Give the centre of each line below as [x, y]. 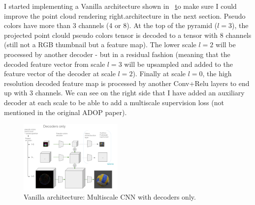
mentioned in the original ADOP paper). [65, 112]
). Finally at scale [159, 73]
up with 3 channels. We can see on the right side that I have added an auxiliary [124, 93]
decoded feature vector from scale [55, 64]
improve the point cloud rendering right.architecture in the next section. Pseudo [125, 15]
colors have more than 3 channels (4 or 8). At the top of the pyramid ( [111, 25]
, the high [217, 73]
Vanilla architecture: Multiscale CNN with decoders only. [110, 197]
